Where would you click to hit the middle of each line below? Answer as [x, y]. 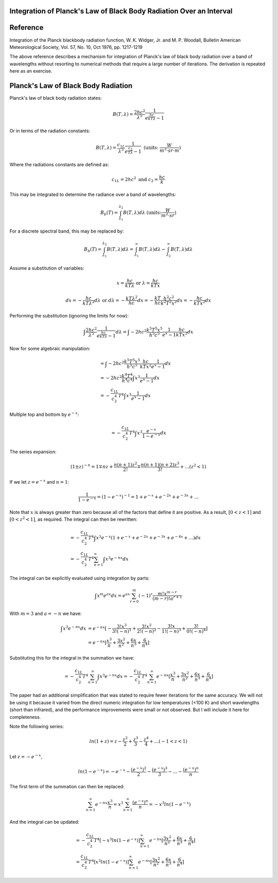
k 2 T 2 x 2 [169, 303]
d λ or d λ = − [110, 300]
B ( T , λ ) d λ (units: [142, 213]
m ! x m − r [167, 593]
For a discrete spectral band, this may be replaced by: [67, 231]
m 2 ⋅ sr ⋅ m [170, 150]
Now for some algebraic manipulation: [50, 348]
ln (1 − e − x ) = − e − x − [104, 771]
